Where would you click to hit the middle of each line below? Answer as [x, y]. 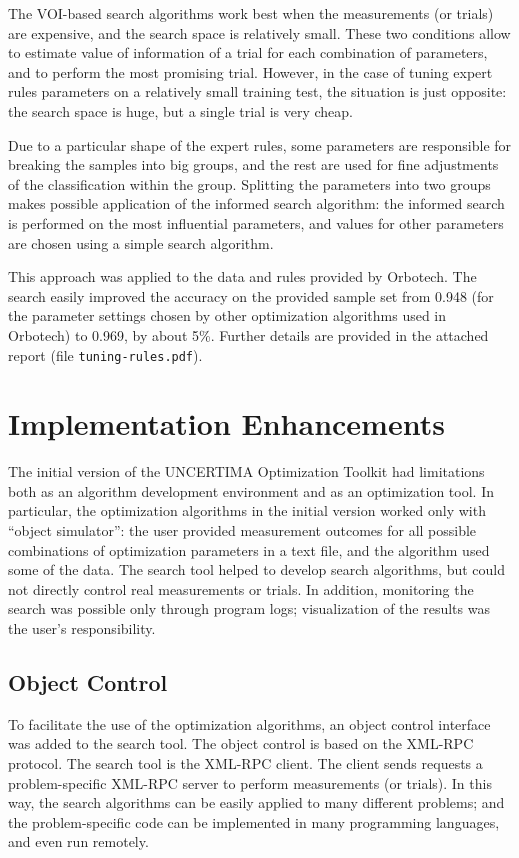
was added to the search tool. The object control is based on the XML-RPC [241, 743]
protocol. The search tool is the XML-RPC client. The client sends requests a [245, 763]
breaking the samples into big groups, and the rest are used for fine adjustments [253, 164]
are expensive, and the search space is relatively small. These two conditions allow [259, 32]
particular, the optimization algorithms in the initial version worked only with [247, 510]
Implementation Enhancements [226, 423]
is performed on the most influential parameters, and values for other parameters [256, 222]
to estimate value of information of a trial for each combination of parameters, [248, 52]
